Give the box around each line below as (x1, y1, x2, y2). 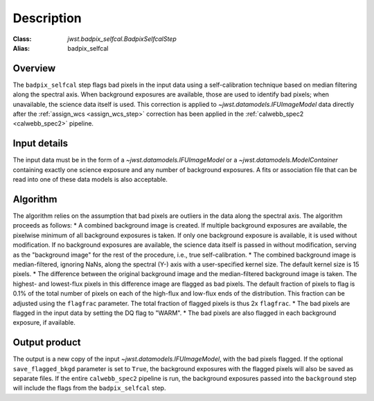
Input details (12, 137, 69, 149)
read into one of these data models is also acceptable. (12, 176, 168, 184)
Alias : (12, 44, 30, 52)
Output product (12, 336, 81, 348)
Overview (12, 62, 56, 74)
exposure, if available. (12, 318, 75, 327)
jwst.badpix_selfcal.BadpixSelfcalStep (67, 35, 177, 43)
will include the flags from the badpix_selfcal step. (12, 384, 166, 392)
